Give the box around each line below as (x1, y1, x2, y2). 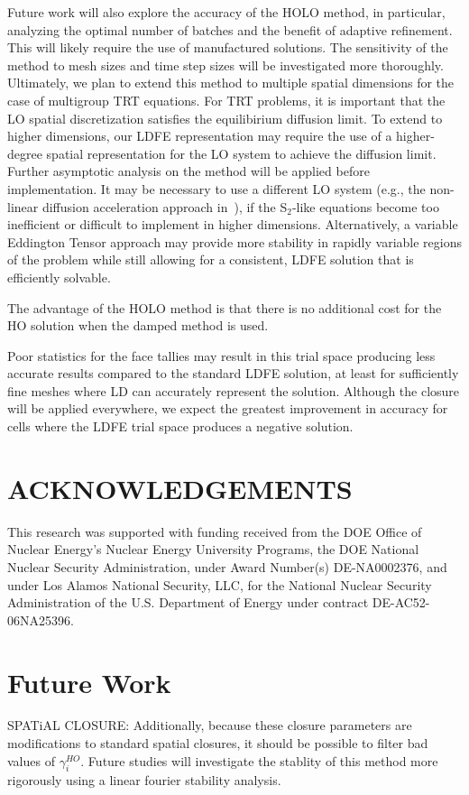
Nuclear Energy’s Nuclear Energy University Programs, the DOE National (7, 540, 419, 559)
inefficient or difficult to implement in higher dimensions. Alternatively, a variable (7, 215, 458, 234)
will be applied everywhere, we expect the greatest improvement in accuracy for (7, 399, 448, 418)
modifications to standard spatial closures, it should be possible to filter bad (7, 734, 428, 753)
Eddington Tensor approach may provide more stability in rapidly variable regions (7, 232, 462, 251)
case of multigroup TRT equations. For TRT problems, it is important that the (7, 90, 446, 109)
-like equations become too (291, 197, 439, 216)
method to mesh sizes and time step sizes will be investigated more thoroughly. (7, 55, 444, 74)
